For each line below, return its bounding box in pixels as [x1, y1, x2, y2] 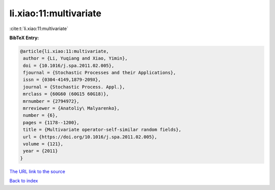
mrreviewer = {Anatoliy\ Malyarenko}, [23, 105, 120, 112]
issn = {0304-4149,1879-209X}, [23, 77, 101, 83]
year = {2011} [23, 148, 58, 154]
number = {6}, [23, 113, 58, 118]
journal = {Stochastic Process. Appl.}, [23, 84, 125, 90]
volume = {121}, [23, 141, 64, 147]
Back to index [9, 178, 38, 184]
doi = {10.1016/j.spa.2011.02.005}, [23, 63, 115, 68]
